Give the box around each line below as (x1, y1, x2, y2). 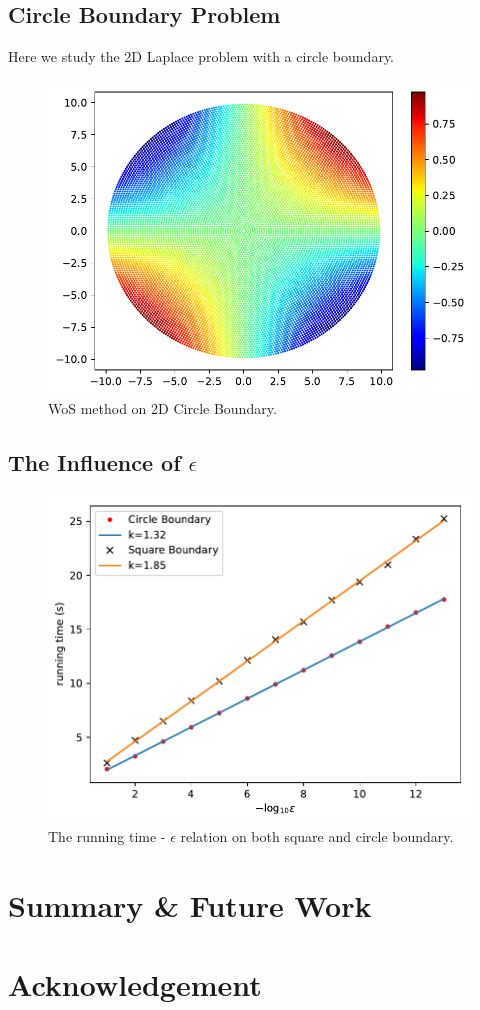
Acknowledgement (8, 963, 262, 1004)
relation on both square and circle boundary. (180, 826, 454, 847)
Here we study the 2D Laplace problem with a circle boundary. (8, 46, 395, 67)
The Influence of (8, 447, 181, 478)
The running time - (48, 826, 166, 847)
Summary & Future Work (8, 885, 372, 926)
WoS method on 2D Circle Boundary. (48, 398, 277, 419)
